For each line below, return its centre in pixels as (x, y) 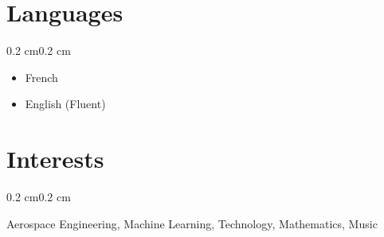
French (41, 77)
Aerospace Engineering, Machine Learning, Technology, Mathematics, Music (192, 223)
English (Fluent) (65, 104)
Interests (55, 159)
